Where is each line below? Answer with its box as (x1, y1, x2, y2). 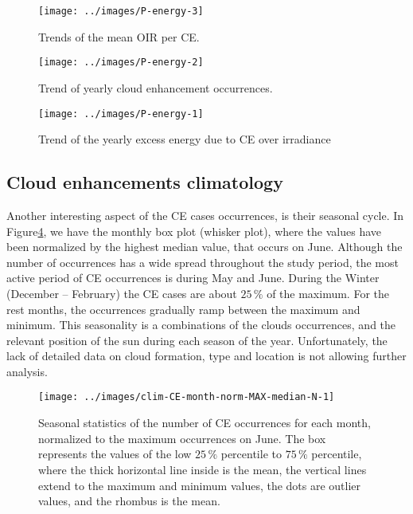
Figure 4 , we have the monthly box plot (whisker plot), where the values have (6, 222, 382, 239)
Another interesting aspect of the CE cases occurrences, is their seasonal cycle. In (6, 206, 404, 223)
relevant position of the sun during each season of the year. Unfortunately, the (6, 332, 388, 348)
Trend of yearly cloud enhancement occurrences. (38, 79, 273, 96)
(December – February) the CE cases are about (6, 284, 237, 301)
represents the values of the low (38, 445, 192, 462)
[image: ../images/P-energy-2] (38, 57, 204, 69)
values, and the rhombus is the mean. (38, 492, 220, 509)
